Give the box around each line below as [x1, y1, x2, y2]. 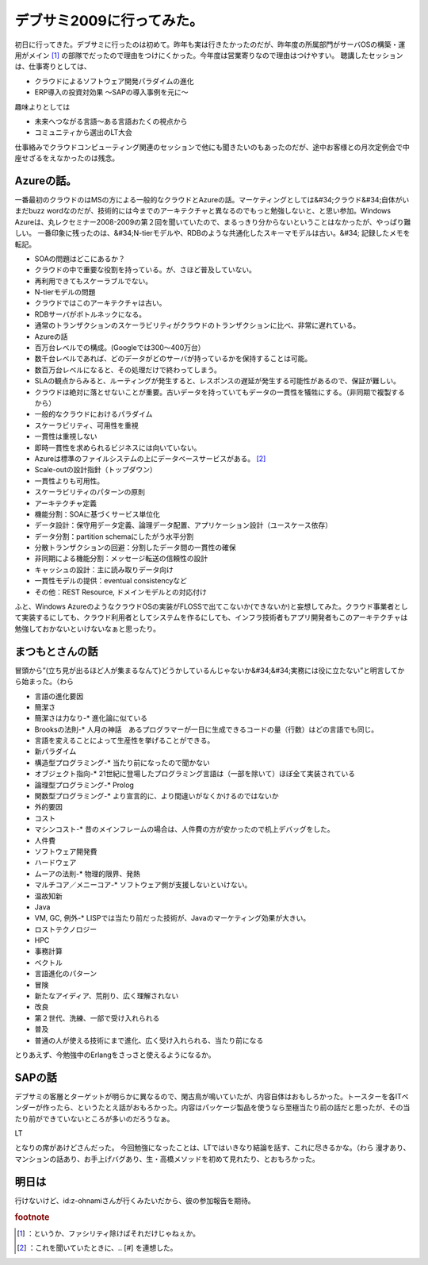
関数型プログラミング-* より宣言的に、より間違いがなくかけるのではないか [34, 791, 279, 801]
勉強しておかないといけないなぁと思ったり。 [14, 624, 160, 633]
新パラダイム [34, 747, 77, 756]
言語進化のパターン [34, 969, 97, 979]
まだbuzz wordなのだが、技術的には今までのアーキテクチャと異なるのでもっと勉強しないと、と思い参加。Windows [14, 206, 392, 216]
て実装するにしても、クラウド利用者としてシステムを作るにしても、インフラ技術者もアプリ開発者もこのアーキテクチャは [14, 613, 408, 622]
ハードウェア [34, 858, 77, 867]
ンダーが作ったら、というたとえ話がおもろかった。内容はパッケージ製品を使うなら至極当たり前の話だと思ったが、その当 [14, 1103, 411, 1113]
